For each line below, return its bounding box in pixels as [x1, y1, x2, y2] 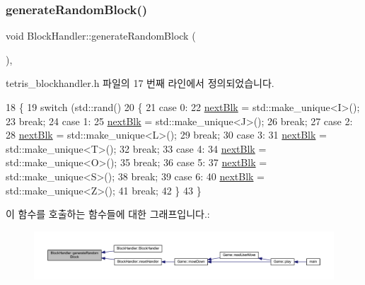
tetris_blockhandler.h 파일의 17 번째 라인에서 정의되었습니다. [6, 76, 274, 91]
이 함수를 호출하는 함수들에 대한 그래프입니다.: [6, 207, 210, 221]
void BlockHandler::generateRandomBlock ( [6, 28, 196, 43]
